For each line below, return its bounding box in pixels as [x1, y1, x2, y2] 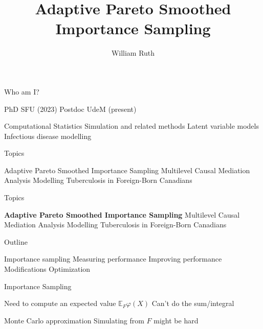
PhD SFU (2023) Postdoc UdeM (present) [4, 103, 137, 114]
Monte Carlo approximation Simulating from [4, 315, 144, 325]
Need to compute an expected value [4, 298, 116, 309]
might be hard [154, 315, 199, 325]
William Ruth [111, 48, 155, 58]
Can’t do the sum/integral [151, 298, 234, 309]
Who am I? [4, 86, 39, 97]
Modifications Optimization [4, 264, 91, 274]
